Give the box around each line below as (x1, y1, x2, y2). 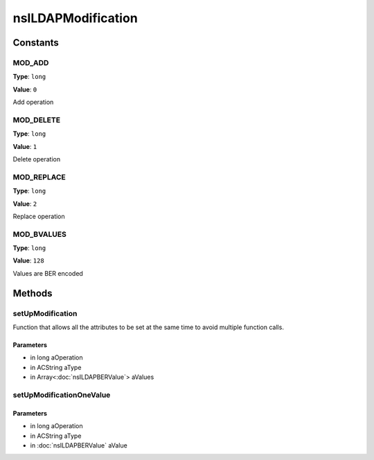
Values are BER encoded (12, 269, 83, 277)
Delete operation (12, 155, 61, 163)
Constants (12, 37, 59, 48)
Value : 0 (12, 85, 37, 94)
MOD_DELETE (12, 115, 61, 125)
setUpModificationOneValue (12, 390, 111, 400)
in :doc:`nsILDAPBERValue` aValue (30, 441, 127, 450)
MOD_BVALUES (12, 229, 67, 239)
